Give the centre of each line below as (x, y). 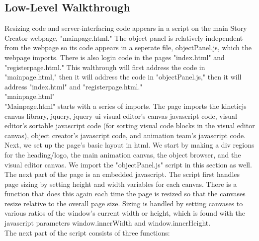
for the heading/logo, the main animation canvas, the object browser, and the (123, 154)
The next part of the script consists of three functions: (87, 232)
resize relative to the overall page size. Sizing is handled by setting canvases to (124, 203)
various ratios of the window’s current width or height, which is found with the (125, 213)
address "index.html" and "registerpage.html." (74, 86)
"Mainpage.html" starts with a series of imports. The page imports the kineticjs (126, 106)
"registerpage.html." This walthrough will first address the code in (105, 67)
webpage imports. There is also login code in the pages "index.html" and (115, 57)
